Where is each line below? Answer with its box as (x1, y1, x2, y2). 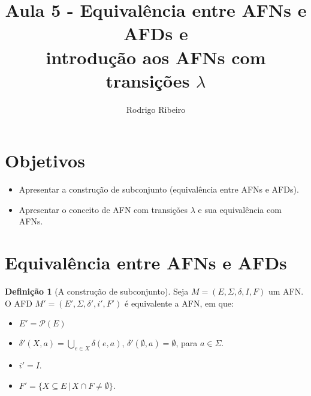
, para (176, 337, 198, 349)
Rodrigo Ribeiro (126, 103, 186, 115)
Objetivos (5, 148, 85, 173)
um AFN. (268, 285, 304, 298)
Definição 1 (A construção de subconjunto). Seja (5, 285, 189, 298)
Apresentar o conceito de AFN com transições (19, 203, 188, 215)
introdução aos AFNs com (46, 44, 266, 69)
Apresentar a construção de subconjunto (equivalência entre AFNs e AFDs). (19, 183, 299, 196)
